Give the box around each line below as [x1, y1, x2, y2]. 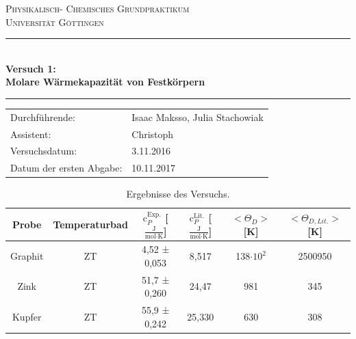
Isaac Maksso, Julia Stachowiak [131, 109, 264, 124]
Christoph [131, 126, 174, 141]
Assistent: [10, 126, 51, 141]
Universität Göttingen [5, 14, 104, 29]
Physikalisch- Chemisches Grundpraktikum [5, 1, 190, 15]
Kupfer [12, 309, 42, 323]
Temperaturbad [53, 217, 128, 232]
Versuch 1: [5, 61, 56, 75]
